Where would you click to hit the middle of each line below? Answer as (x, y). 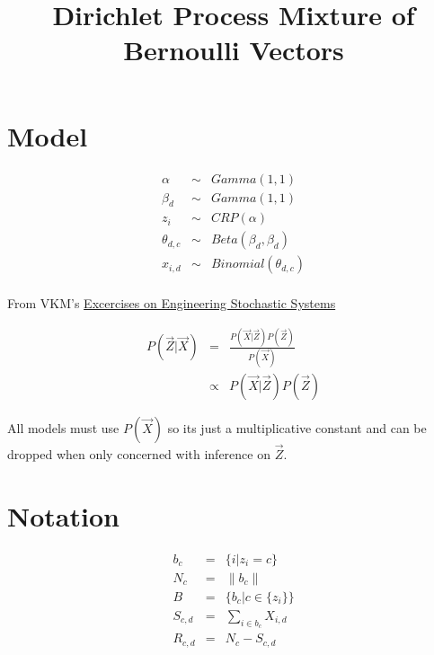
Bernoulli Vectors (234, 50)
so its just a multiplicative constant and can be (297, 427)
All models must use (63, 427)
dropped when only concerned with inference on (139, 453)
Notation (63, 515)
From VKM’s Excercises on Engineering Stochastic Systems (172, 303)
